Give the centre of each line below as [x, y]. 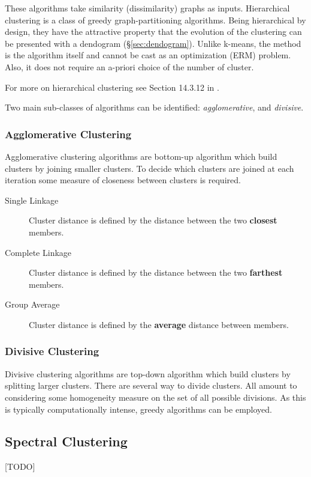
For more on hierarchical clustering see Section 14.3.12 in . [112, 87]
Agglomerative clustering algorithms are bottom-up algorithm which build [141, 156]
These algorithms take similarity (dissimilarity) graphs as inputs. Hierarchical [147, 8]
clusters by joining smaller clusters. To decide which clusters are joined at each [150, 168]
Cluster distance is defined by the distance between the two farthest [156, 272]
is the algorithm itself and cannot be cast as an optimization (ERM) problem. [148, 55]
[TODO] [20, 466]
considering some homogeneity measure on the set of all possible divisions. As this [155, 397]
